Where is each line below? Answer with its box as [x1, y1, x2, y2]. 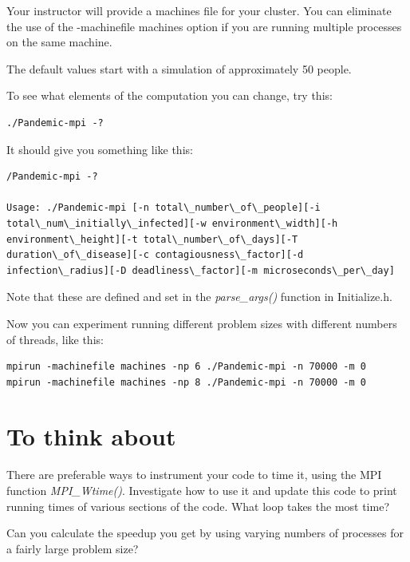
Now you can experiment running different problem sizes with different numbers [6, 315, 397, 331]
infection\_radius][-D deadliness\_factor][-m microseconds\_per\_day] [6, 264, 395, 276]
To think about [6, 420, 176, 453]
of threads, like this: [6, 330, 104, 347]
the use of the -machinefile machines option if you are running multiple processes [6, 18, 402, 34]
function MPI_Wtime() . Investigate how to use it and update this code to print [6, 482, 397, 498]
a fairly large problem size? [6, 540, 139, 556]
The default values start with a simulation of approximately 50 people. [6, 60, 352, 77]
